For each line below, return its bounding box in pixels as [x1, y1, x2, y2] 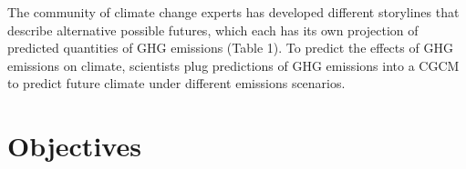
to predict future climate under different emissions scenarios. [7, 74, 346, 93]
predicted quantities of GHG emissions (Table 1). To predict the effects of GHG [7, 38, 453, 57]
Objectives [7, 127, 141, 164]
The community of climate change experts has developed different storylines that [7, 3, 460, 21]
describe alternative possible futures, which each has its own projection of [7, 20, 419, 39]
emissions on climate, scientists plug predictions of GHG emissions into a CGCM [7, 55, 460, 75]
